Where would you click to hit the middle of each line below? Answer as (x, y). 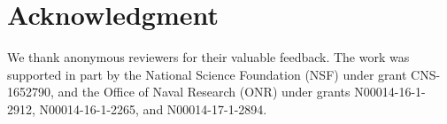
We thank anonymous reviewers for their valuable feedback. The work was (208, 57)
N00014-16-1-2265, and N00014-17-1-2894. (153, 108)
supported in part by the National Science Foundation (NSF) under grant (207, 74)
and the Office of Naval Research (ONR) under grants (204, 92)
